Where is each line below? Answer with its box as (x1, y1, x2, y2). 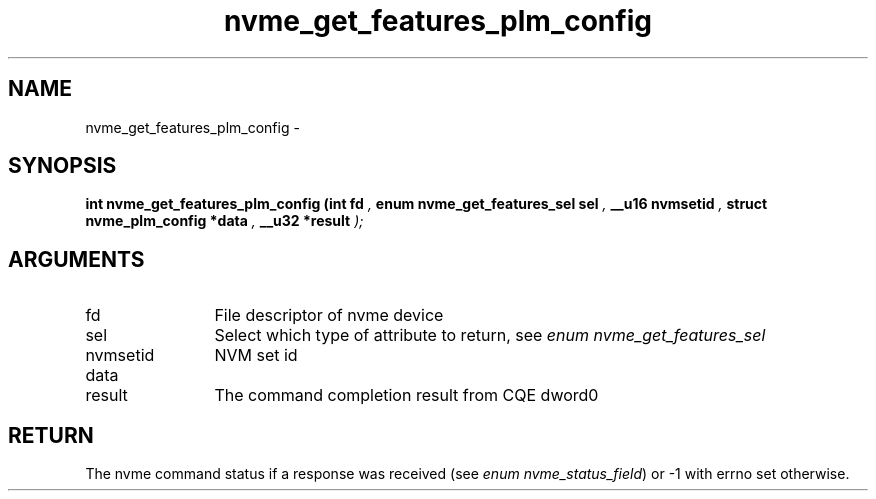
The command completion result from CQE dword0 (214, 385, 599, 406)
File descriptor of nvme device (214, 305, 444, 326)
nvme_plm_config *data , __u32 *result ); (85, 212, 364, 230)
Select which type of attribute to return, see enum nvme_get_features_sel (214, 325, 766, 346)
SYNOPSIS (8, 153, 117, 179)
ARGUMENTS (8, 246, 145, 272)
